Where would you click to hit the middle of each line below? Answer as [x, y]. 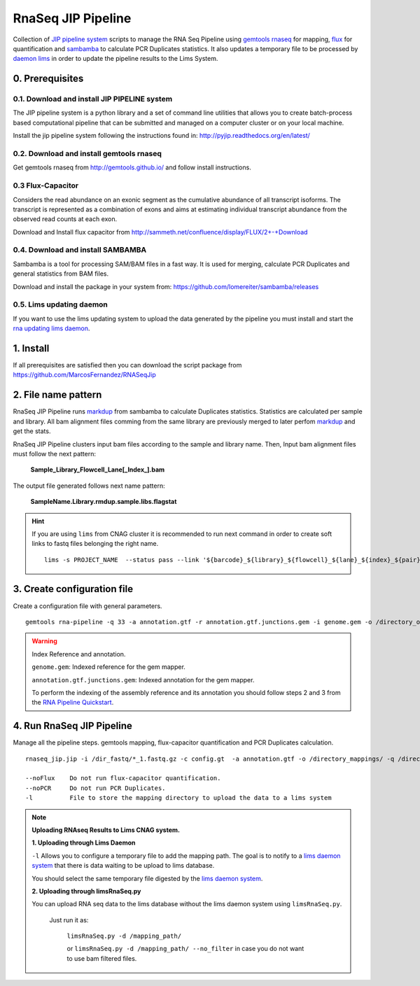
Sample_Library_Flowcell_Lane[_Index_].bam [98, 470]
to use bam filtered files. [102, 958]
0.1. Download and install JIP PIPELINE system [93, 99]
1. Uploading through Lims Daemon [84, 843]
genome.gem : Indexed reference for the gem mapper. [108, 667]
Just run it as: [69, 920]
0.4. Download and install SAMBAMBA [80, 250]
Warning [44, 641]
